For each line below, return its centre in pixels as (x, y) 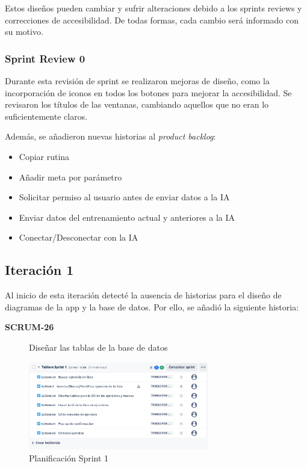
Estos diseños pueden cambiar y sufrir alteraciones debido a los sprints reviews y (153, 8)
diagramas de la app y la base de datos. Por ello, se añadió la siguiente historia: (152, 306)
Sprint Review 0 (45, 58)
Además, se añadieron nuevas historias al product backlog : (110, 136)
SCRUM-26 (29, 327)
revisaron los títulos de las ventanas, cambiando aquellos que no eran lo (137, 104)
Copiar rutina (44, 156)
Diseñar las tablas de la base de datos (98, 347)
